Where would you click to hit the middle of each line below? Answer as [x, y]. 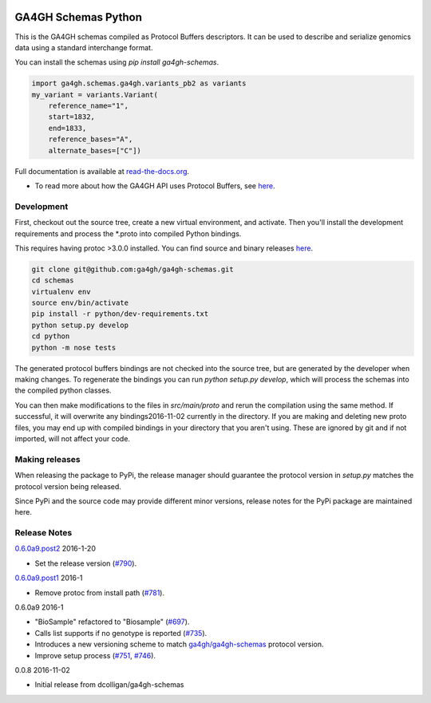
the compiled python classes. [63, 390]
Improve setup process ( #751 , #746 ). [95, 655]
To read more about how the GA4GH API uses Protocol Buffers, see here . [155, 186]
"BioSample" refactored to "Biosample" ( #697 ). [112, 622]
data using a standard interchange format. [84, 47]
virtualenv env [61, 292]
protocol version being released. [68, 486]
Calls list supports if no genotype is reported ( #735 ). [121, 633]
